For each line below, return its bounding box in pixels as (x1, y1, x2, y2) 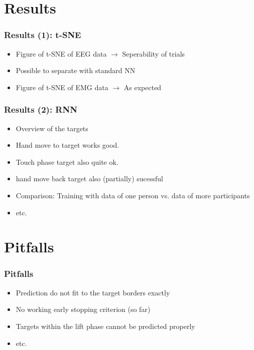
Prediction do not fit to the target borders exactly (16, 287, 170, 297)
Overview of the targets (16, 123, 88, 133)
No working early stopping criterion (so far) (16, 304, 151, 314)
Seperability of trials (122, 48, 185, 59)
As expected (123, 82, 162, 92)
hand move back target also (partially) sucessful (16, 173, 164, 184)
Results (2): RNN (4, 103, 77, 116)
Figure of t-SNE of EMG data (16, 82, 108, 92)
